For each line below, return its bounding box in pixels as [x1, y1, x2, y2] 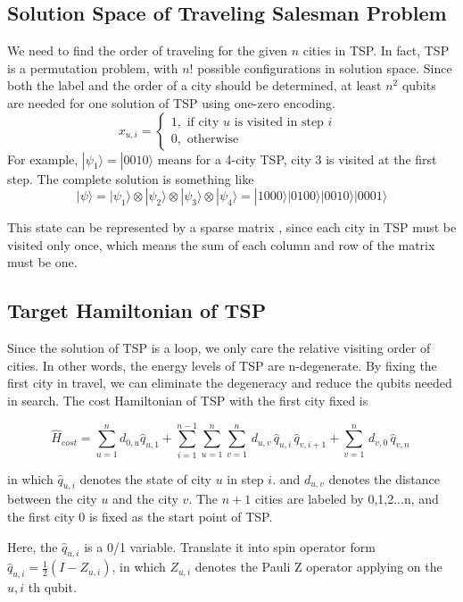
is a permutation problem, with [7, 58, 178, 77]
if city [186, 116, 219, 130]
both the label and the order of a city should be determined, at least [7, 76, 382, 95]
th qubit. [28, 578, 77, 597]
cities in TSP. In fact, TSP [302, 41, 450, 60]
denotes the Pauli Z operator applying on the [194, 557, 442, 576]
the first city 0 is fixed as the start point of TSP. [7, 507, 273, 526]
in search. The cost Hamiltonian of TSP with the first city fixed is [7, 390, 368, 409]
